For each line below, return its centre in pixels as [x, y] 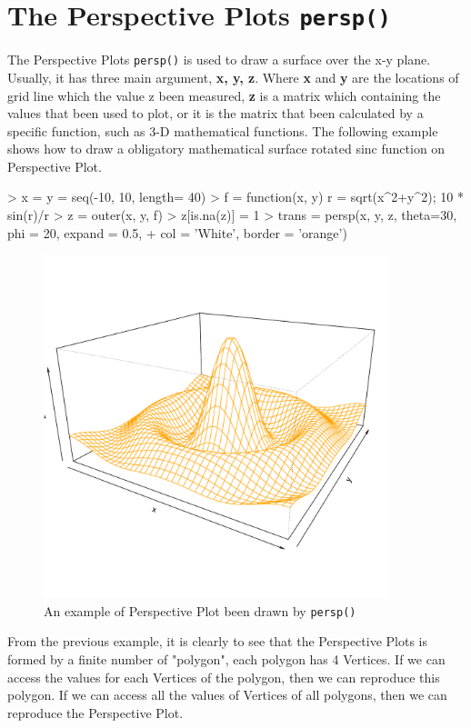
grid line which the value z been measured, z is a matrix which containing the [224, 95]
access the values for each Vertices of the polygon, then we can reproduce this [224, 677]
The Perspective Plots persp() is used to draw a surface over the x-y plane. [219, 60]
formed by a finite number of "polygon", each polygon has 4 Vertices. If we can [226, 659]
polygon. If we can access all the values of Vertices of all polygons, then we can [227, 695]
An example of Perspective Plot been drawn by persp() [200, 610]
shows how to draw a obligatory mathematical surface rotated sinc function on [226, 149]
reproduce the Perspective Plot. [95, 712]
